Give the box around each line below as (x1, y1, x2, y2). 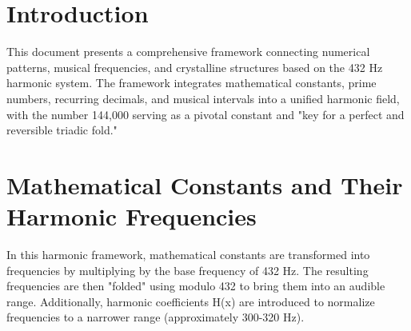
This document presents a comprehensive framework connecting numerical (6, 43, 370, 60)
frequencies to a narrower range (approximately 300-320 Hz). (6, 309, 305, 325)
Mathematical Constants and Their (6, 168, 403, 201)
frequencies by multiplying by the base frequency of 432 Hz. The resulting (6, 261, 369, 278)
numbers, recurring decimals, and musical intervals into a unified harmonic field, (6, 90, 400, 106)
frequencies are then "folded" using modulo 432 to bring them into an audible (6, 277, 385, 294)
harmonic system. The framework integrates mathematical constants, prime (6, 74, 377, 91)
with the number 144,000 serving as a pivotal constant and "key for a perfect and (6, 106, 405, 122)
